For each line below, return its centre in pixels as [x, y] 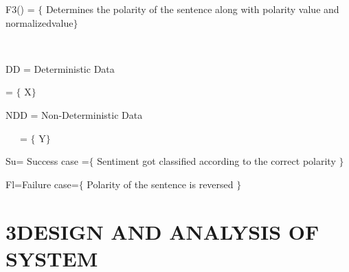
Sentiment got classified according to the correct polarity [216, 161]
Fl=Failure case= [42, 184]
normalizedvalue [40, 22]
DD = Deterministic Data [60, 68]
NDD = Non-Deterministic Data [74, 114]
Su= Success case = [47, 161]
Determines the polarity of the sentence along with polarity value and [192, 9]
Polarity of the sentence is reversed [160, 184]
